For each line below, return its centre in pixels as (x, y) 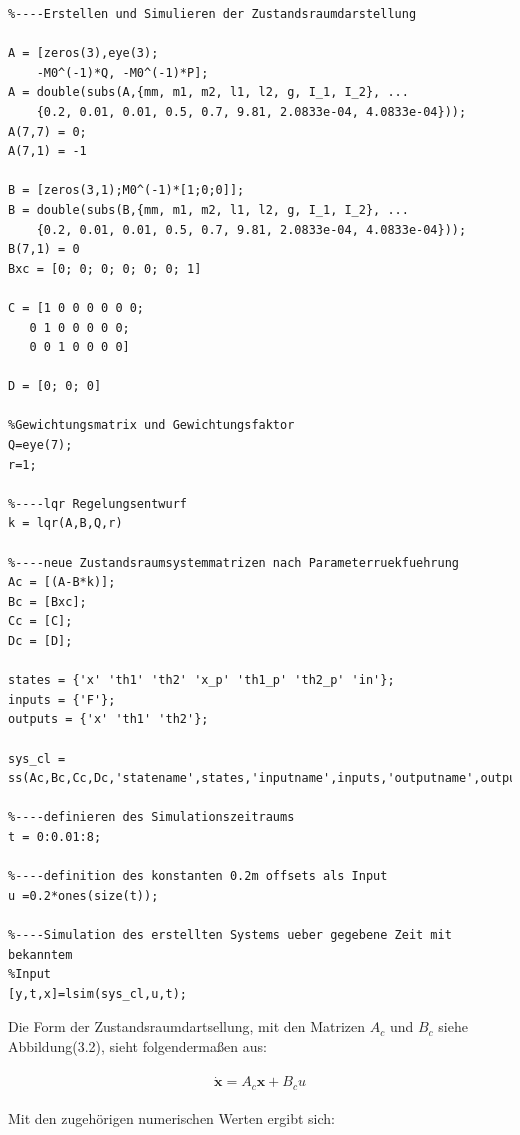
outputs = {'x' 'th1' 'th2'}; (108, 719)
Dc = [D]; (40, 641)
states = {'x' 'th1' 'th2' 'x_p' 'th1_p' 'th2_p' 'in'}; (201, 680)
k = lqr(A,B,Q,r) (65, 523)
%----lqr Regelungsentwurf (97, 503)
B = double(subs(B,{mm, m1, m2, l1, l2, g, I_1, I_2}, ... (208, 209)
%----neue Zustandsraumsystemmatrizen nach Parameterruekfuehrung (234, 562)
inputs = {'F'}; (62, 699)
